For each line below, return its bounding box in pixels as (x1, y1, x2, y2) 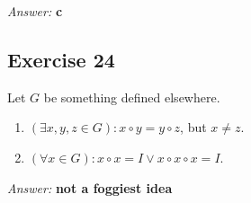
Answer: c (7, 2, 63, 20)
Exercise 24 (7, 45, 115, 73)
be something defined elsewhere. (43, 87, 220, 106)
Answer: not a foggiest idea (7, 178, 173, 197)
